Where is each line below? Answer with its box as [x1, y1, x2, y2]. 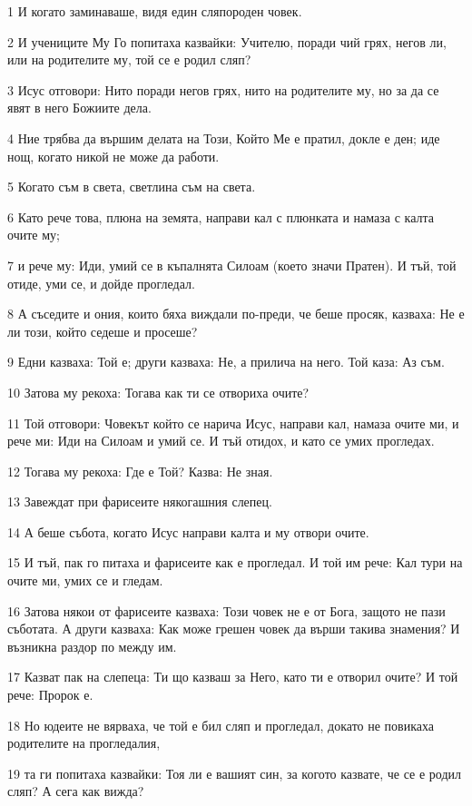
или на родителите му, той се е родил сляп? [7, 50, 251, 69]
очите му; [7, 225, 60, 244]
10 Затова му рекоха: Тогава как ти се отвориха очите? [7, 382, 310, 401]
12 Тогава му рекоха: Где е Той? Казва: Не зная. [7, 461, 273, 480]
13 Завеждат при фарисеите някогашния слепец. [7, 492, 272, 511]
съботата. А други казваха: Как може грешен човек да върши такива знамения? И [7, 619, 460, 638]
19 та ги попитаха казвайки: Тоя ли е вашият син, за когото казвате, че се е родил [7, 763, 461, 782]
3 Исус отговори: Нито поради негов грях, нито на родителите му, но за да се [7, 80, 439, 99]
